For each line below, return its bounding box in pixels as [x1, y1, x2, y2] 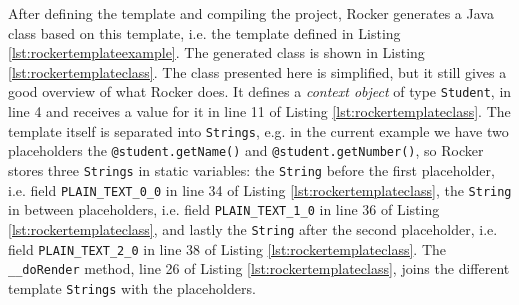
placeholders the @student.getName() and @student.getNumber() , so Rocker [8, 140, 484, 161]
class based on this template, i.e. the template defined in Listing [8, 22, 401, 43]
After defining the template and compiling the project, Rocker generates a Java [8, 3, 494, 23]
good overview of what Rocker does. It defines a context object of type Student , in [8, 81, 512, 102]
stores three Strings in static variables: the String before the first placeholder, [8, 159, 495, 180]
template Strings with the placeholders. [8, 277, 256, 298]
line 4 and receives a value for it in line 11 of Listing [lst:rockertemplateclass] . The [8, 101, 511, 122]
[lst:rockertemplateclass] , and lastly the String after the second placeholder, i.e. [8, 218, 498, 239]
